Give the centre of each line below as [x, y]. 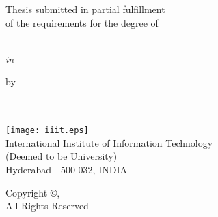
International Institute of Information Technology [109, 142]
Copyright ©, [33, 192]
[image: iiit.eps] [47, 131]
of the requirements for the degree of [82, 22]
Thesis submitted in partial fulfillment [85, 9]
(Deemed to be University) [62, 156]
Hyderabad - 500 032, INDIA [66, 169]
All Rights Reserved [47, 206]
